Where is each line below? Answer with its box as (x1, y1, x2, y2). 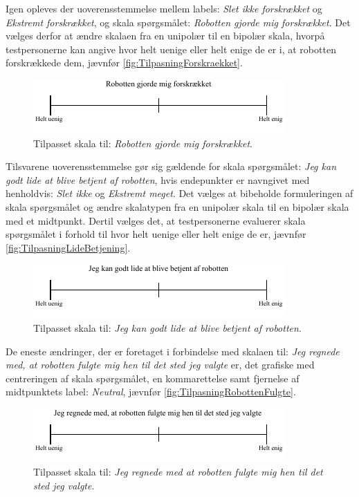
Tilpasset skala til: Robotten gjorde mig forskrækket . (33, 135, 252, 150)
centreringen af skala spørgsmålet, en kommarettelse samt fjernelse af (6, 371, 300, 385)
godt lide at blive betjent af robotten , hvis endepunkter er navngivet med (6, 172, 310, 187)
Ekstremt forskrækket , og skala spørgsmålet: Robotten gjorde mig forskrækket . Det (6, 15, 351, 29)
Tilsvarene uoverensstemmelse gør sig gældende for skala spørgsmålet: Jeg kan (6, 159, 337, 174)
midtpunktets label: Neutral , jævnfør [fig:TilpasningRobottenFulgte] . (6, 384, 296, 399)
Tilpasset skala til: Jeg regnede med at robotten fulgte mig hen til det (33, 465, 323, 479)
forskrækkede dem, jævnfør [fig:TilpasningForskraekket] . (6, 55, 243, 70)
